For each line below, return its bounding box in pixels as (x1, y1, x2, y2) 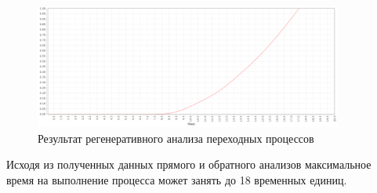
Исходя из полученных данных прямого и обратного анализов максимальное (6, 156, 372, 173)
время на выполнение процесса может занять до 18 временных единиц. (6, 172, 347, 188)
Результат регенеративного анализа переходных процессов (38, 129, 314, 146)
